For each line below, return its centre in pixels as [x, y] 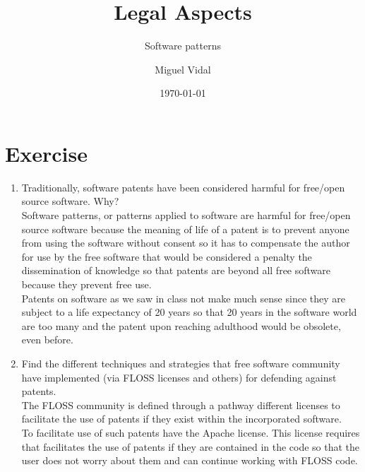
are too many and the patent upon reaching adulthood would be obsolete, [181, 325]
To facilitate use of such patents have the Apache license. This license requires [191, 432]
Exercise [46, 153]
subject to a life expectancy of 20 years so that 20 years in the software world [189, 312]
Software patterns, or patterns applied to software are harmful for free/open [186, 215]
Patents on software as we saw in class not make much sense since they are [183, 298]
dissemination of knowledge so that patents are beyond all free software [176, 270]
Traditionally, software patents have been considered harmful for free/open [183, 187]
